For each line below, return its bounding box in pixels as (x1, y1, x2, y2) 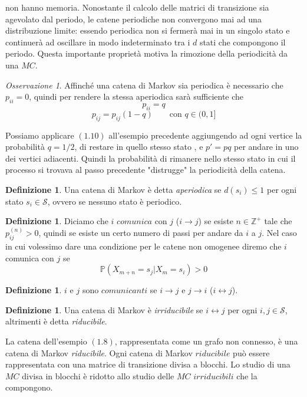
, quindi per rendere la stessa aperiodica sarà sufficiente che (29, 90, 244, 103)
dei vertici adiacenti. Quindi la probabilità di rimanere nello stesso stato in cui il (5, 152, 296, 164)
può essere (233, 346, 270, 359)
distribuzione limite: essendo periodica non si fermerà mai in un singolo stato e (5, 24, 290, 37)
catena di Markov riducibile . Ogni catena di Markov (5, 346, 193, 359)
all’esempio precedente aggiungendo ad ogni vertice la (108, 129, 302, 141)
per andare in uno (234, 140, 299, 153)
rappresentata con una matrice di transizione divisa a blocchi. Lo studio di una (5, 358, 291, 370)
